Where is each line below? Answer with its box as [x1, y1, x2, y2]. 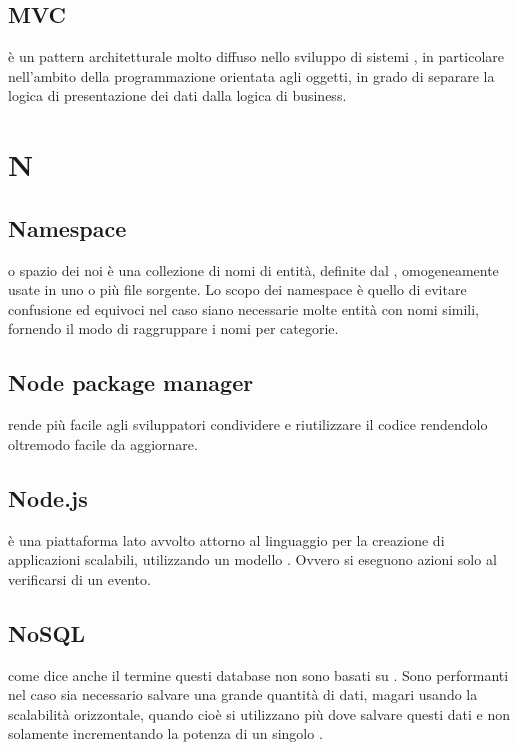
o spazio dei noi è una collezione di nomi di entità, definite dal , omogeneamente [8, 259, 499, 280]
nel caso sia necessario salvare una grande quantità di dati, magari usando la [8, 684, 478, 705]
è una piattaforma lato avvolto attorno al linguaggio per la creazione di [8, 529, 445, 550]
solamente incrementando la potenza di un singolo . [8, 723, 323, 744]
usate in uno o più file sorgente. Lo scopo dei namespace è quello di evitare [8, 279, 467, 300]
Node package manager [8, 367, 254, 398]
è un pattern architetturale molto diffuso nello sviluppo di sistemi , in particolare [8, 46, 504, 67]
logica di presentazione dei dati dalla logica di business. [8, 85, 347, 106]
